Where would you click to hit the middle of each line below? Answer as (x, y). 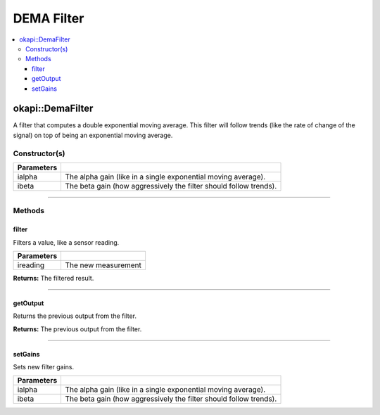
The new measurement (103, 265)
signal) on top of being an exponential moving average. (93, 135)
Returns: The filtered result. (53, 278)
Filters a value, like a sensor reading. (66, 242)
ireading (31, 265)
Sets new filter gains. (44, 367)
